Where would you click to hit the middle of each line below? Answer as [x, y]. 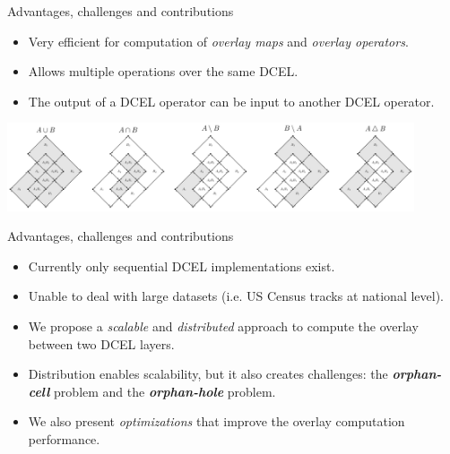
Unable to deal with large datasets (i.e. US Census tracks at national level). [236, 296]
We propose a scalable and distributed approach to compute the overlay [223, 326]
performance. [64, 439]
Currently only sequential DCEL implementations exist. [182, 266]
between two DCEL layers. [101, 343]
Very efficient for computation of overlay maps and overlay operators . [218, 41]
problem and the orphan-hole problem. [165, 391]
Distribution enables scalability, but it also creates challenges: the [208, 374]
